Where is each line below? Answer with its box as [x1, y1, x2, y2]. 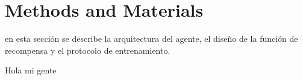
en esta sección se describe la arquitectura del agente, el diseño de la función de [5, 32, 298, 45]
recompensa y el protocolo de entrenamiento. [5, 44, 170, 56]
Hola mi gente [5, 64, 57, 76]
